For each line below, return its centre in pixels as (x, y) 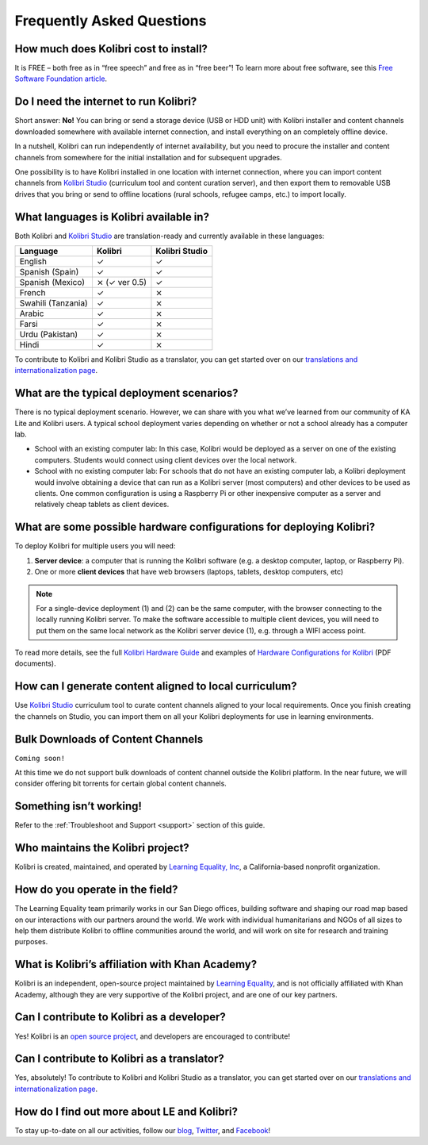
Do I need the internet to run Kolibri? (106, 102)
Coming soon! (40, 758)
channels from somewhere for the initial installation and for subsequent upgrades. (149, 157)
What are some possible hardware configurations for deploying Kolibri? (195, 527)
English (33, 261)
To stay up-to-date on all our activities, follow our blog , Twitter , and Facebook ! (143, 1130)
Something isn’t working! (78, 807)
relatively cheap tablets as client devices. (102, 505)
